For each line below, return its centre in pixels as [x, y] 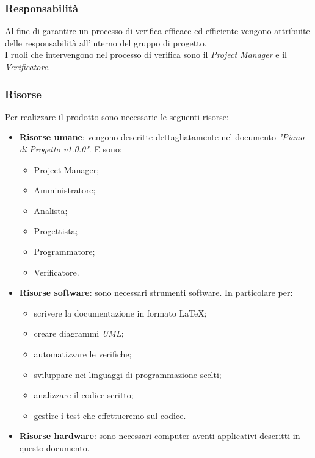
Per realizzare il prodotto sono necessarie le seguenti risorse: [117, 116]
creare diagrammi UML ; [79, 333]
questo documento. [54, 447]
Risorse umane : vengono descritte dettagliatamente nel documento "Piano [162, 137]
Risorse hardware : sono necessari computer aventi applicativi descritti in [160, 436]
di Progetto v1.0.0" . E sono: [71, 149]
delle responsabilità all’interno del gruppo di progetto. [106, 42]
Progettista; [56, 231]
